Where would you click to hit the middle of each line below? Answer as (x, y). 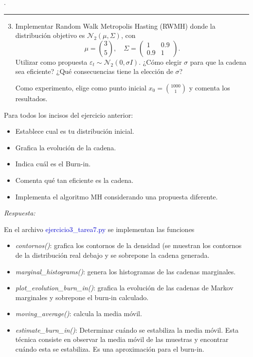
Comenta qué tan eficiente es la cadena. (74, 180)
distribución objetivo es (50, 35)
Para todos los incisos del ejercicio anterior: (69, 115)
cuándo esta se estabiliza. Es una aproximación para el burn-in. (110, 349)
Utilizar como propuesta (51, 62)
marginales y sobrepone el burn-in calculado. (82, 297)
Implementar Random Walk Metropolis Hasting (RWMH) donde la (115, 26)
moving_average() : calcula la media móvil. (79, 313)
